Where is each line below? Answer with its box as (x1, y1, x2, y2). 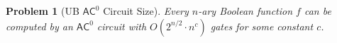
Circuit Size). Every (103, 4, 189, 18)
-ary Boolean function (198, 4, 293, 18)
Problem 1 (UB (6, 4, 79, 18)
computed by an (6, 18, 73, 33)
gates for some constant (210, 18, 314, 33)
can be (304, 4, 331, 18)
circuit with (96, 18, 147, 33)
